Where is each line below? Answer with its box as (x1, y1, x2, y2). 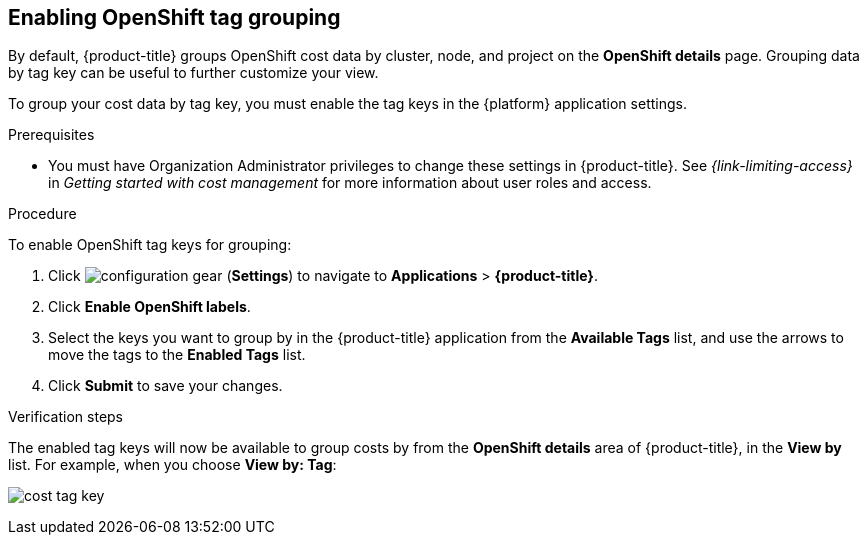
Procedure (8, 205, 77, 223)
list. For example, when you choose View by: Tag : (8, 456, 337, 474)
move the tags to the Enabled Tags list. (48, 346, 306, 364)
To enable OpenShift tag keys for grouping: (8, 236, 292, 254)
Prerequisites (8, 126, 95, 144)
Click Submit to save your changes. (48, 377, 283, 395)
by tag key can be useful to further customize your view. (8, 64, 379, 82)
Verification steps (8, 408, 124, 426)
